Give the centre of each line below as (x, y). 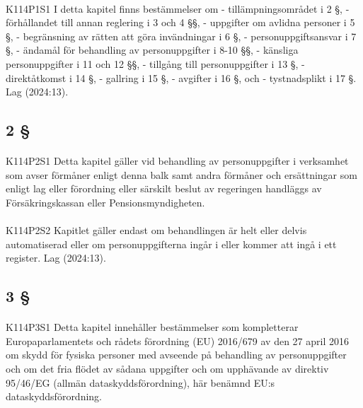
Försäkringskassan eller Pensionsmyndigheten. (105, 202)
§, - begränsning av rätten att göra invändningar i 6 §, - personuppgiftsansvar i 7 (181, 36)
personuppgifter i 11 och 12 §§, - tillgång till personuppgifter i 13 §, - (155, 63)
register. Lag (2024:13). (56, 258)
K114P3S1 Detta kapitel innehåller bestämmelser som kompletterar (152, 327)
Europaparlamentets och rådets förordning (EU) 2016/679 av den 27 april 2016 (177, 340)
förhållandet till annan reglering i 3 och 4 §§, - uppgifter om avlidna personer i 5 (180, 22)
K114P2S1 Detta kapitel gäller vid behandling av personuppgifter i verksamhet (177, 161)
